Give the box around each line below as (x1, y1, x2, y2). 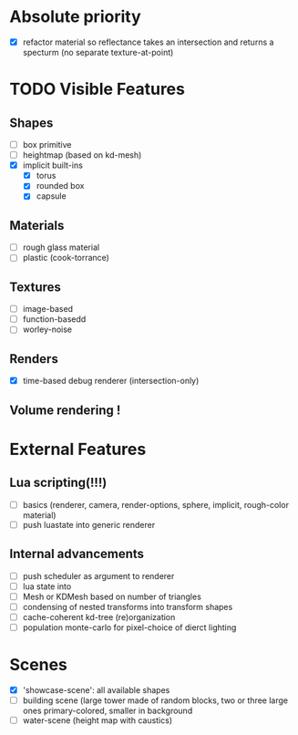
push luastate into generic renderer (22, 519, 156, 530)
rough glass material (22, 242, 100, 253)
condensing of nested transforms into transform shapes (22, 601, 233, 612)
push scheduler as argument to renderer (22, 570, 175, 581)
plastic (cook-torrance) (22, 253, 109, 264)
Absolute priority (9, 6, 141, 27)
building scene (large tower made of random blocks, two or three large (22, 695, 289, 706)
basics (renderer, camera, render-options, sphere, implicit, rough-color (22, 499, 290, 510)
